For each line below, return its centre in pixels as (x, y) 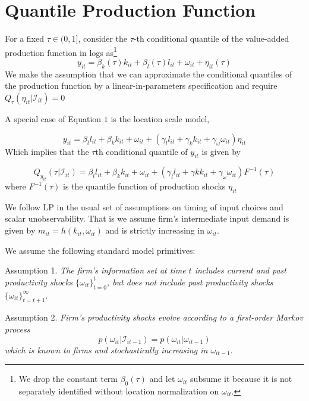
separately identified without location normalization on (119, 391)
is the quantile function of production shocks (144, 186)
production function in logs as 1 (61, 51)
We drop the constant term (68, 379)
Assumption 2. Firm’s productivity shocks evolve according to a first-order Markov (154, 317)
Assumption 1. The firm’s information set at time (95, 270)
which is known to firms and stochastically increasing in (106, 349)
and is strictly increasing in (155, 230)
